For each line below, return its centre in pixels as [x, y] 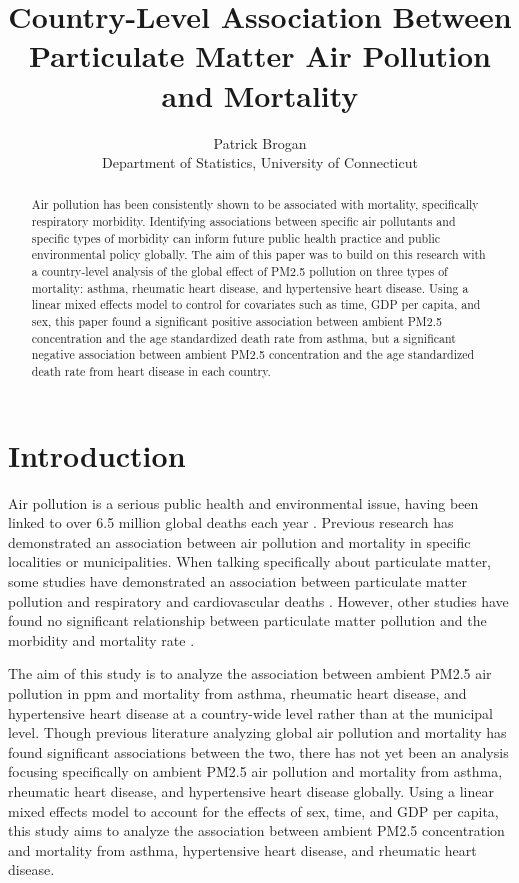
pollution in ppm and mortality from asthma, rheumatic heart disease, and [237, 692]
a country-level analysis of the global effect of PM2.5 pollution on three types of [239, 271]
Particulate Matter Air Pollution [260, 55]
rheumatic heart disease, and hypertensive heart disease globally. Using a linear [251, 790]
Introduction [97, 454]
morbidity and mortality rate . [101, 639]
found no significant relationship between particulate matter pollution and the [247, 620]
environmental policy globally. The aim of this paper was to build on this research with [258, 254]
